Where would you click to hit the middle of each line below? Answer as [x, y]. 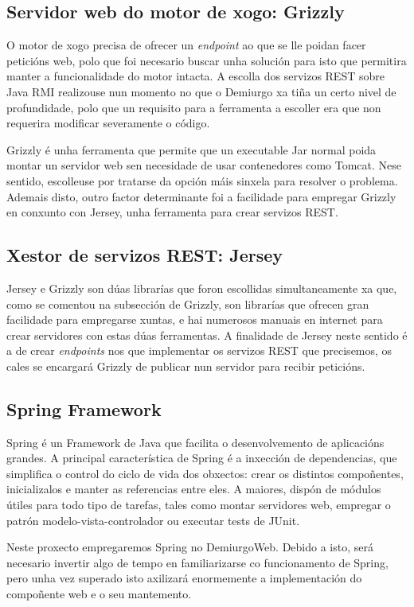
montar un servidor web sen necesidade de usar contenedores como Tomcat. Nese [204, 165]
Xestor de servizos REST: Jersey [145, 255]
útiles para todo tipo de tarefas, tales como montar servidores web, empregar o [199, 505]
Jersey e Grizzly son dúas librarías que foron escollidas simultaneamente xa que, [202, 288]
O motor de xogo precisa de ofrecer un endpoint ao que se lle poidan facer [186, 45]
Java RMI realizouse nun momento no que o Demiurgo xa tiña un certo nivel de [201, 91]
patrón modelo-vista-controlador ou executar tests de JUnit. [153, 520]
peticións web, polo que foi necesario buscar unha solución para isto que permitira [207, 60]
